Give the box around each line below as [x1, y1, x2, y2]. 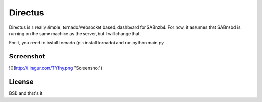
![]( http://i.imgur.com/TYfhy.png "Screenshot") [9, 65, 103, 71]
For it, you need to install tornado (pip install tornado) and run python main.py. [9, 40, 165, 45]
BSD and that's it [9, 90, 43, 96]
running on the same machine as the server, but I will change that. [9, 30, 141, 36]
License [9, 78, 33, 86]
